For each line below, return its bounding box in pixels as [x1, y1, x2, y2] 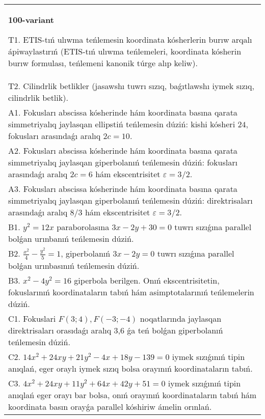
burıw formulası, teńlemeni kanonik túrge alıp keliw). [8, 57, 198, 69]
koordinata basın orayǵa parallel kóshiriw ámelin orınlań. [8, 400, 212, 412]
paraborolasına [57, 221, 110, 233]
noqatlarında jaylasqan [140, 312, 222, 324]
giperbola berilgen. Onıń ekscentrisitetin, [74, 274, 220, 286]
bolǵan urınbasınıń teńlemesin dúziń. [8, 259, 140, 271]
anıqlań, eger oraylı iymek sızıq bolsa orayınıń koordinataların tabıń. [8, 362, 253, 374]
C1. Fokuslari [8, 312, 56, 324]
